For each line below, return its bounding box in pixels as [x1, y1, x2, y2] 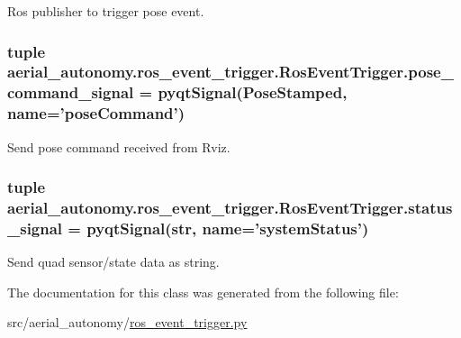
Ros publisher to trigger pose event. [7, 2, 204, 20]
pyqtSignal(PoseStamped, [158, 81, 348, 104]
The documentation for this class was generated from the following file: [7, 282, 399, 301]
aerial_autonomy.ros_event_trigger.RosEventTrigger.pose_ [7, 60, 454, 83]
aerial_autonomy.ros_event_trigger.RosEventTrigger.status [7, 196, 453, 219]
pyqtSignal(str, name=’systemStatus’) [86, 216, 369, 239]
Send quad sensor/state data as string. [7, 252, 220, 271]
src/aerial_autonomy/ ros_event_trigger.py [7, 313, 248, 332]
